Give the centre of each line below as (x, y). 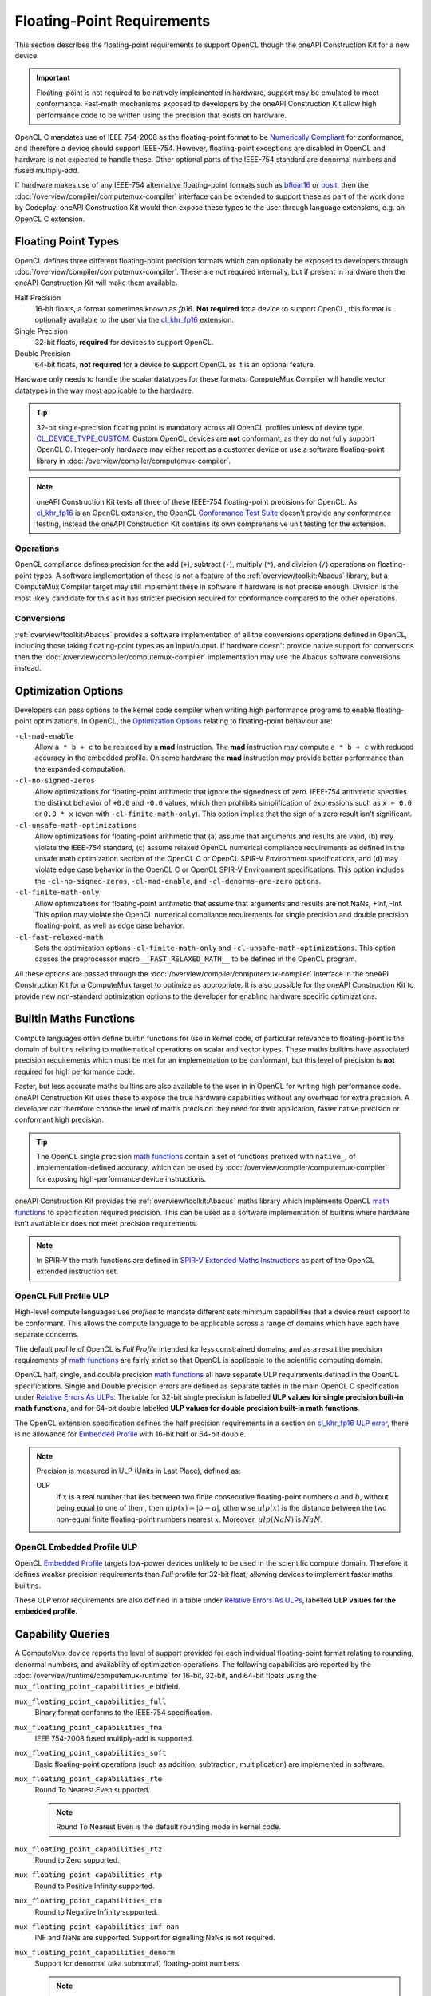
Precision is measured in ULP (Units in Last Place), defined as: (138, 1471)
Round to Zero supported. (77, 1860)
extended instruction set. (77, 1271)
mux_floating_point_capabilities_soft (91, 1753)
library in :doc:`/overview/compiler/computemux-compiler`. (134, 461)
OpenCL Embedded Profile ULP (76, 1547)
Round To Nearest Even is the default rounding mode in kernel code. (168, 1827)
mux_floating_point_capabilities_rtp (89, 1875)
